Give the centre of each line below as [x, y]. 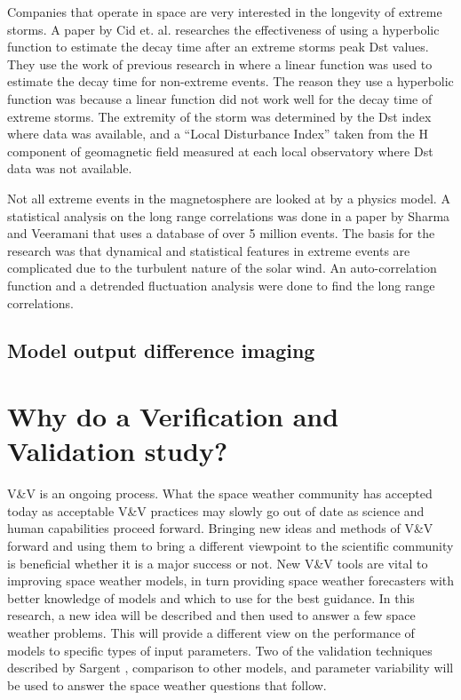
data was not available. [70, 168]
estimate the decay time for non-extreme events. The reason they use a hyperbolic [230, 81]
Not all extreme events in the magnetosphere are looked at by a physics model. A [229, 198]
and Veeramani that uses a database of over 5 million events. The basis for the [221, 233]
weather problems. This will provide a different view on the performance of [211, 632]
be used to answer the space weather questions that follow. [167, 684]
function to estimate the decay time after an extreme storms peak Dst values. [218, 47]
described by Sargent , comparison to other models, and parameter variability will [230, 668]
